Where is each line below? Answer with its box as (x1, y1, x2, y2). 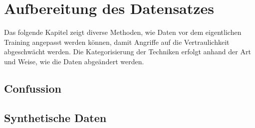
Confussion (4, 80, 61, 96)
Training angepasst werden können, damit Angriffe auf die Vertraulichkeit (4, 36, 230, 47)
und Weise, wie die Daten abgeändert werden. (4, 56, 144, 66)
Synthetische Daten (4, 110, 107, 125)
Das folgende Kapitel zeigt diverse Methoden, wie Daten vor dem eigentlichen (4, 27, 242, 37)
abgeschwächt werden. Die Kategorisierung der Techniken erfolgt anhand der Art (4, 46, 251, 57)
